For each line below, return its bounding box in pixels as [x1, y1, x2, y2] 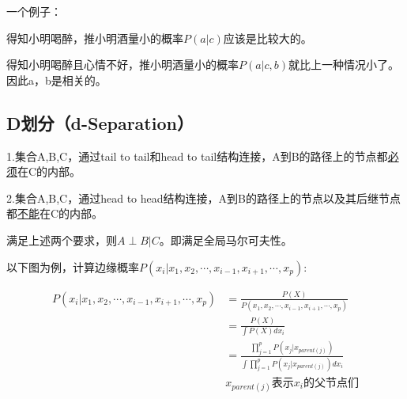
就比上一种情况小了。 [288, 56, 400, 73]
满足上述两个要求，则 [6, 231, 117, 248]
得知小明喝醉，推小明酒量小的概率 [6, 29, 183, 46]
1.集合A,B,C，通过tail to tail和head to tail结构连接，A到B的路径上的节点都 [6, 147, 388, 164]
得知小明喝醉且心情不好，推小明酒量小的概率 [6, 56, 239, 73]
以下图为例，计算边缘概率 [6, 258, 139, 275]
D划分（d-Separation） [6, 110, 194, 135]
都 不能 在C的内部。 [6, 205, 104, 222]
